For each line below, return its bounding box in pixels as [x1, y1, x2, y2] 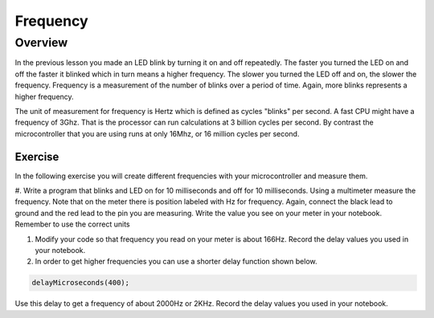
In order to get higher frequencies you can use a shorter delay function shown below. [35, 257, 317, 267]
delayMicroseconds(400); [31, 278, 130, 287]
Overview [14, 35, 68, 50]
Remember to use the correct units [14, 219, 130, 229]
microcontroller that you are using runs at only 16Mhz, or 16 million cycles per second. [14, 128, 300, 138]
